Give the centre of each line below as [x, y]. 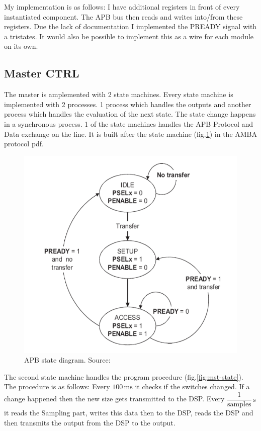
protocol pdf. [24, 144]
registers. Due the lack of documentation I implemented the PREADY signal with [130, 26]
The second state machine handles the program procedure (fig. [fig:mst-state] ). [124, 376]
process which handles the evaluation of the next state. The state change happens [130, 114]
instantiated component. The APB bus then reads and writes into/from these [123, 16]
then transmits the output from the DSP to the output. [90, 422]
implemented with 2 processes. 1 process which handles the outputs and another [128, 104]
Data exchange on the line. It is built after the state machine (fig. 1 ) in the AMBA [131, 134]
